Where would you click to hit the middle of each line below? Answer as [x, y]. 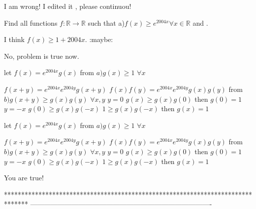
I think [15, 39]
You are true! [24, 178]
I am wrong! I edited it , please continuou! [68, 6]
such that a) [106, 22]
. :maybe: [99, 39]
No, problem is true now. [42, 56]
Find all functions [31, 22]
